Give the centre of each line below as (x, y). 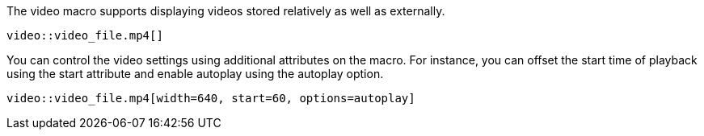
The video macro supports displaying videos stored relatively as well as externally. (226, 11)
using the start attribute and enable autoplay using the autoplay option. (195, 74)
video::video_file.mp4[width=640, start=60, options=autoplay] (211, 98)
